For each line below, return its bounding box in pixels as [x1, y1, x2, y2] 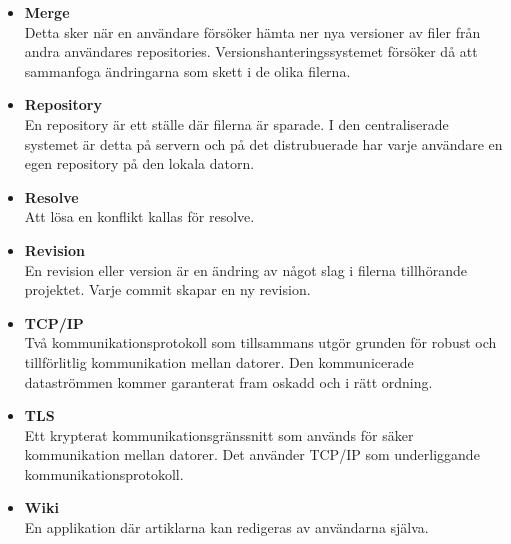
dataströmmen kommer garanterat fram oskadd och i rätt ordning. [24, 371, 433, 392]
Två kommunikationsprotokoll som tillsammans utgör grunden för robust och [24, 332, 497, 353]
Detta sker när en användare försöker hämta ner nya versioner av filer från [24, 21, 481, 42]
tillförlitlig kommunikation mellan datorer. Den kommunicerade [24, 351, 414, 372]
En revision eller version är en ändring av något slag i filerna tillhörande [24, 259, 467, 280]
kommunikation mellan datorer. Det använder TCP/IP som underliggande [24, 444, 480, 465]
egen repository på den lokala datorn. [24, 153, 255, 174]
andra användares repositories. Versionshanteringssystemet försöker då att [24, 41, 478, 62]
